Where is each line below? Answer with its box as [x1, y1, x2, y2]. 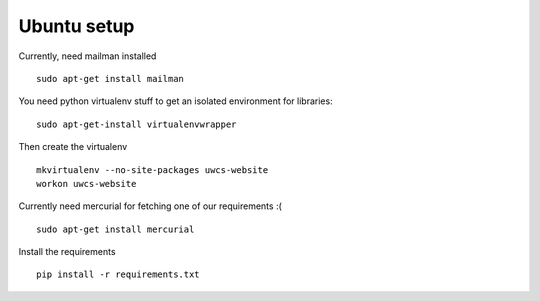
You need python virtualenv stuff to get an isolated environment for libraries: [18, 95, 334, 107]
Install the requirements [18, 246, 116, 258]
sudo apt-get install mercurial [36, 223, 195, 235]
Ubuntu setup [18, 15, 135, 37]
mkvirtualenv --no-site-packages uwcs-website [36, 164, 269, 175]
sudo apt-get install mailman [36, 73, 185, 84]
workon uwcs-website [36, 178, 137, 189]
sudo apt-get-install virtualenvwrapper [36, 118, 237, 130]
